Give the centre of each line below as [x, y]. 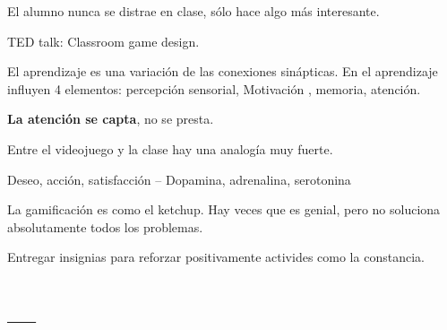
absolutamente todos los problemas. [105, 226]
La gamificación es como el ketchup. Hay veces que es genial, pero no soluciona [224, 209]
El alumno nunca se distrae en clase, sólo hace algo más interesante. [193, 11]
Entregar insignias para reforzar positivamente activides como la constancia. [216, 257]
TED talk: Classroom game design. [103, 41]
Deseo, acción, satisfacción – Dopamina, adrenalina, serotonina [179, 179]
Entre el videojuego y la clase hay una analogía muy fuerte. [170, 148]
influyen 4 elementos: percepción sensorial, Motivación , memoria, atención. [214, 88]
